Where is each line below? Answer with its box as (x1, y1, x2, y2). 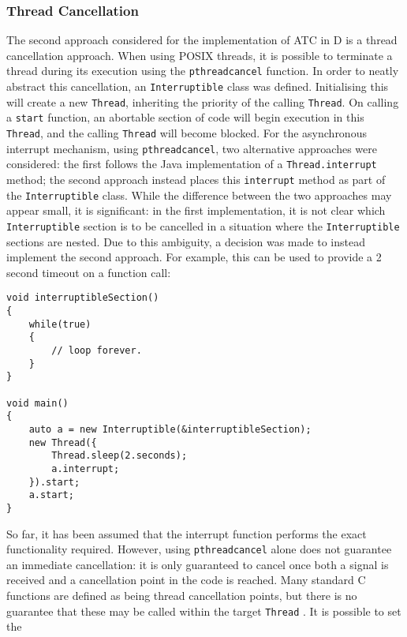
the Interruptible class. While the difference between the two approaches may (6, 186, 392, 203)
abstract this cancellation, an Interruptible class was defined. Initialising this (6, 78, 389, 95)
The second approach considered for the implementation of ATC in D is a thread (6, 32, 398, 48)
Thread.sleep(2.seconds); (51, 450, 188, 462)
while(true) (28, 318, 91, 330)
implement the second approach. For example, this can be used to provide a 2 (6, 249, 382, 265)
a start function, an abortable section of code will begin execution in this (6, 109, 364, 126)
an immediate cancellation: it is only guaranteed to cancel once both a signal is (6, 556, 389, 572)
